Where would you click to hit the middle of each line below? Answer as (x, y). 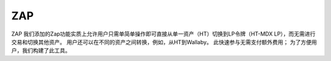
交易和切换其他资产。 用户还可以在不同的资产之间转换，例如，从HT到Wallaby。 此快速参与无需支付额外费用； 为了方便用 (164, 42)
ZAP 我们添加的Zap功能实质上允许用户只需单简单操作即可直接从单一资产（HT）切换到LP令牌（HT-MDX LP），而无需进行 (163, 34)
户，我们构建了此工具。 (41, 51)
